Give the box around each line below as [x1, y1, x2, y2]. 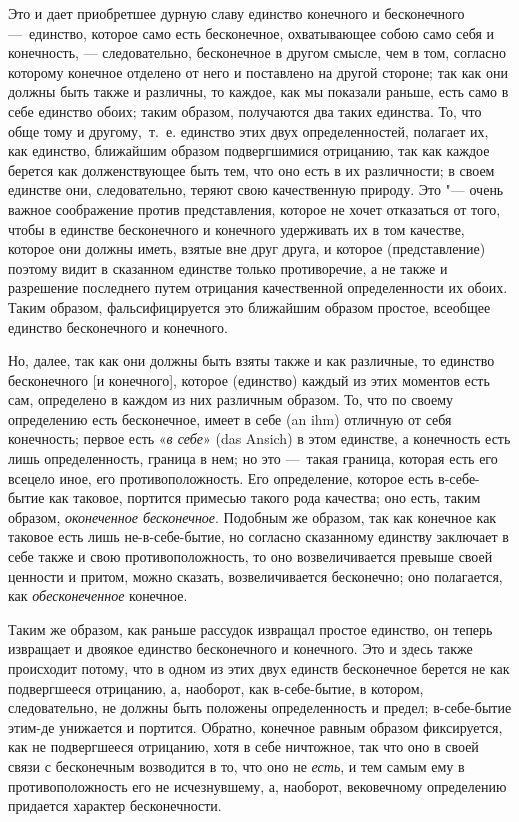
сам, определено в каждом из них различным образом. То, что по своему [8, 389, 454, 410]
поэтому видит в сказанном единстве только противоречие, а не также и [8, 257, 448, 278]
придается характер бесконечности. [8, 795, 222, 816]
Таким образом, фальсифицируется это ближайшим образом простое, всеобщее [8, 296, 491, 317]
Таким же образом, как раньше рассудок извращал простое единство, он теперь [8, 618, 493, 639]
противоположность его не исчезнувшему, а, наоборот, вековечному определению [8, 775, 507, 796]
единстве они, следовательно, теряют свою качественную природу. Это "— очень [8, 179, 504, 200]
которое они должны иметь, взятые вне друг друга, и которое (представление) [8, 238, 486, 259]
